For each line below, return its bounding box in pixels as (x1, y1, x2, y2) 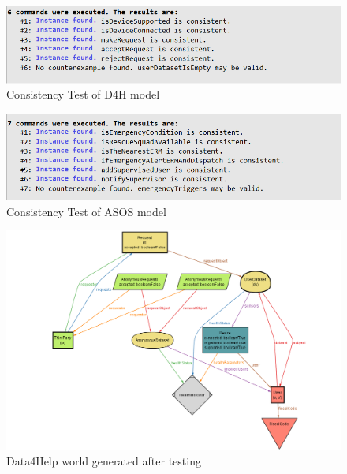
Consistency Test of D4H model (6, 86, 160, 103)
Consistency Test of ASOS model (6, 203, 166, 219)
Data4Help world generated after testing (6, 453, 201, 469)
